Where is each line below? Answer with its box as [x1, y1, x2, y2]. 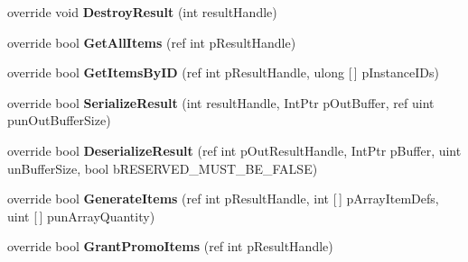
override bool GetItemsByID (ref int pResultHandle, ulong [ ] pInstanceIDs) [7, 63, 439, 82]
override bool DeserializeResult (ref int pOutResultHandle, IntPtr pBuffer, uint [7, 140, 462, 159]
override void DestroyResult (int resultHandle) [7, 3, 277, 21]
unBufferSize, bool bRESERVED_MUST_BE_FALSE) [7, 158, 318, 177]
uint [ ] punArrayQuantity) [7, 206, 155, 225]
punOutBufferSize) [7, 111, 111, 130]
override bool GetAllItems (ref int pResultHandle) [7, 32, 296, 51]
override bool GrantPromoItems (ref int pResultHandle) [7, 237, 333, 256]
